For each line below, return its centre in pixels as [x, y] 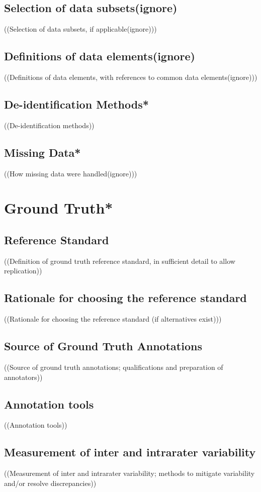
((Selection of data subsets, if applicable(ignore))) [80, 29]
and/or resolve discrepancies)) [50, 483]
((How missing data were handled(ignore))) [71, 173]
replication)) [23, 271]
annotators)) [23, 377]
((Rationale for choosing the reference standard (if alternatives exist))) [113, 319]
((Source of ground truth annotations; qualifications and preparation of [114, 367]
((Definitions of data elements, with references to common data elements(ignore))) [131, 77]
